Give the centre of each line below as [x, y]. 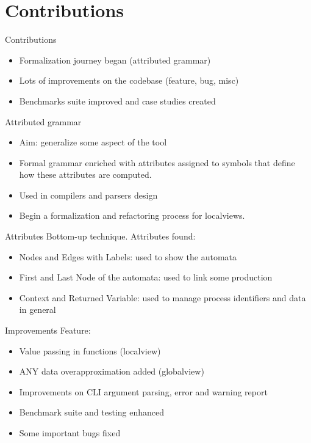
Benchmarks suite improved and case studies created [117, 101]
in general [38, 309]
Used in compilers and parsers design [88, 195]
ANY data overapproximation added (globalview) [112, 371]
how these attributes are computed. [85, 174]
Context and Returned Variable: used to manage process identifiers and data [163, 297]
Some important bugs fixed [70, 433]
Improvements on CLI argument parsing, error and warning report [143, 391]
